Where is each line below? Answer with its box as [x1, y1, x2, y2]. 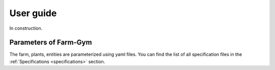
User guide [9, 8, 57, 19]
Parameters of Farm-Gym [9, 38, 92, 47]
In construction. [9, 25, 43, 31]
